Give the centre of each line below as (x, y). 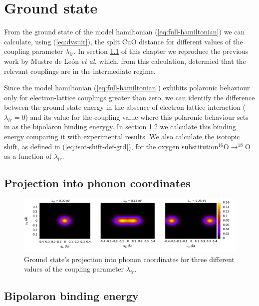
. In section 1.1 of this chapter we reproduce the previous (161, 51)
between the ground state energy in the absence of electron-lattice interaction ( (125, 107)
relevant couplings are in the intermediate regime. (80, 71)
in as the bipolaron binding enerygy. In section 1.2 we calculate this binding (120, 127)
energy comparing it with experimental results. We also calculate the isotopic (122, 137)
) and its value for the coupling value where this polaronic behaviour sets (137, 117)
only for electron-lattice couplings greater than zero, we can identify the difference (129, 97)
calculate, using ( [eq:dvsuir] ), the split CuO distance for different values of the (124, 41)
